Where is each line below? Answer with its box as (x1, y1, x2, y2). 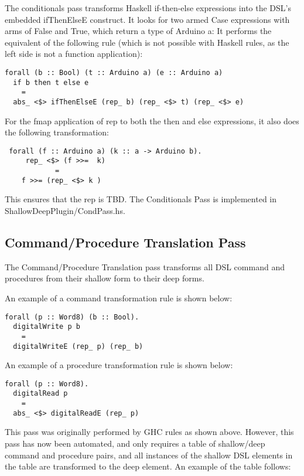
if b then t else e (13, 78, 89, 87)
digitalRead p (13, 389, 68, 398)
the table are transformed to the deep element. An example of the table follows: (5, 460, 291, 472)
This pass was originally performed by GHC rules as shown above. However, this (5, 426, 294, 438)
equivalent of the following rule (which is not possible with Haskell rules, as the (5, 36, 289, 48)
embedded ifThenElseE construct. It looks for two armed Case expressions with (5, 13, 290, 25)
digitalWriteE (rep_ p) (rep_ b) (13, 342, 144, 351)
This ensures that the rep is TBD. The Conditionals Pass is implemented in (5, 193, 277, 205)
